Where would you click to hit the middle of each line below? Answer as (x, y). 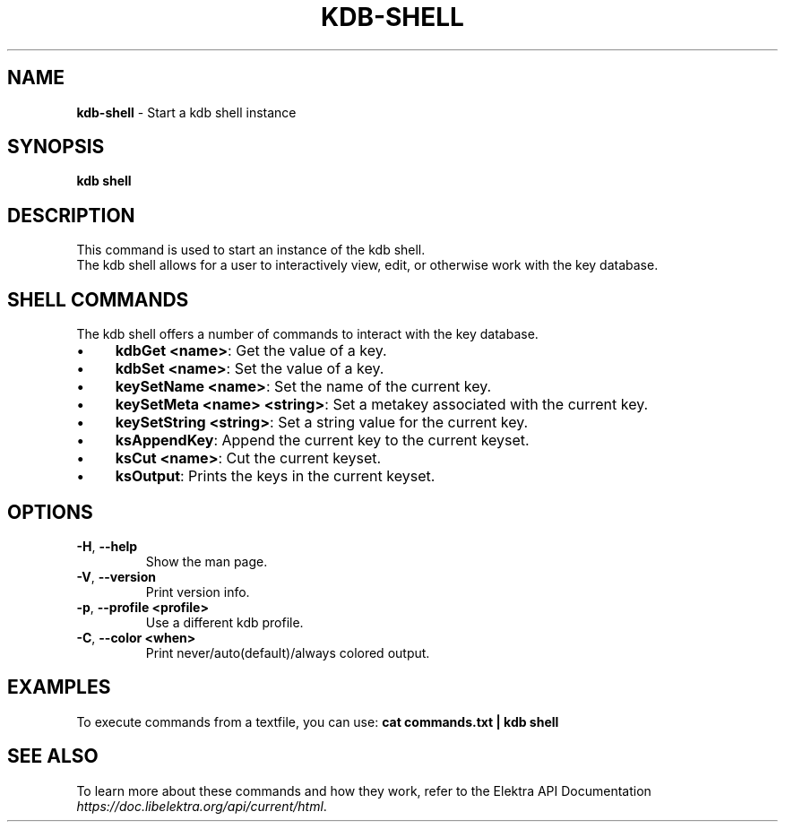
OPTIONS (50, 512)
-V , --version (116, 576)
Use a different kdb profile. (224, 622)
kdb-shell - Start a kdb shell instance (186, 112)
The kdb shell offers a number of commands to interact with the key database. (307, 334)
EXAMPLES (59, 687)
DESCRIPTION (71, 215)
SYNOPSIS (56, 147)
